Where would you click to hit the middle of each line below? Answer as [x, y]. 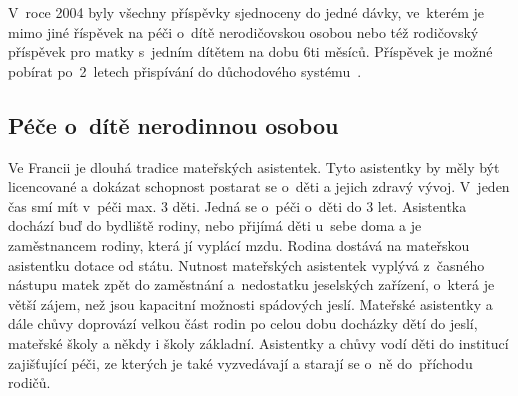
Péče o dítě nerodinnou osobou [173, 124]
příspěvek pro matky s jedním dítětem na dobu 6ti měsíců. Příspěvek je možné [250, 51]
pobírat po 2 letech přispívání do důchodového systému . [185, 70]
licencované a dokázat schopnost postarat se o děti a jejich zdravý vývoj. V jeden [259, 186]
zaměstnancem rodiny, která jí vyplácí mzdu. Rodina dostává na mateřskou [239, 244]
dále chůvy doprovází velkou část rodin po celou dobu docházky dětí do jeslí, [243, 323]
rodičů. [29, 382]
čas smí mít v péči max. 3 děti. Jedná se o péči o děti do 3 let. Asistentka [237, 205]
